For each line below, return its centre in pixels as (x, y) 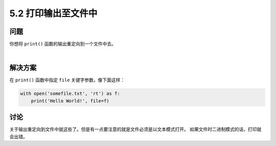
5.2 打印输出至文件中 (53, 13)
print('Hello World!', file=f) (70, 101)
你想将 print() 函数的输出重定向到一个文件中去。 (63, 44)
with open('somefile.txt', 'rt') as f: (70, 94)
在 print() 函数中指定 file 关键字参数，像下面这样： (67, 80)
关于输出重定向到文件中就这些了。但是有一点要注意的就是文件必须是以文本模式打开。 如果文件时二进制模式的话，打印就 (135, 129)
